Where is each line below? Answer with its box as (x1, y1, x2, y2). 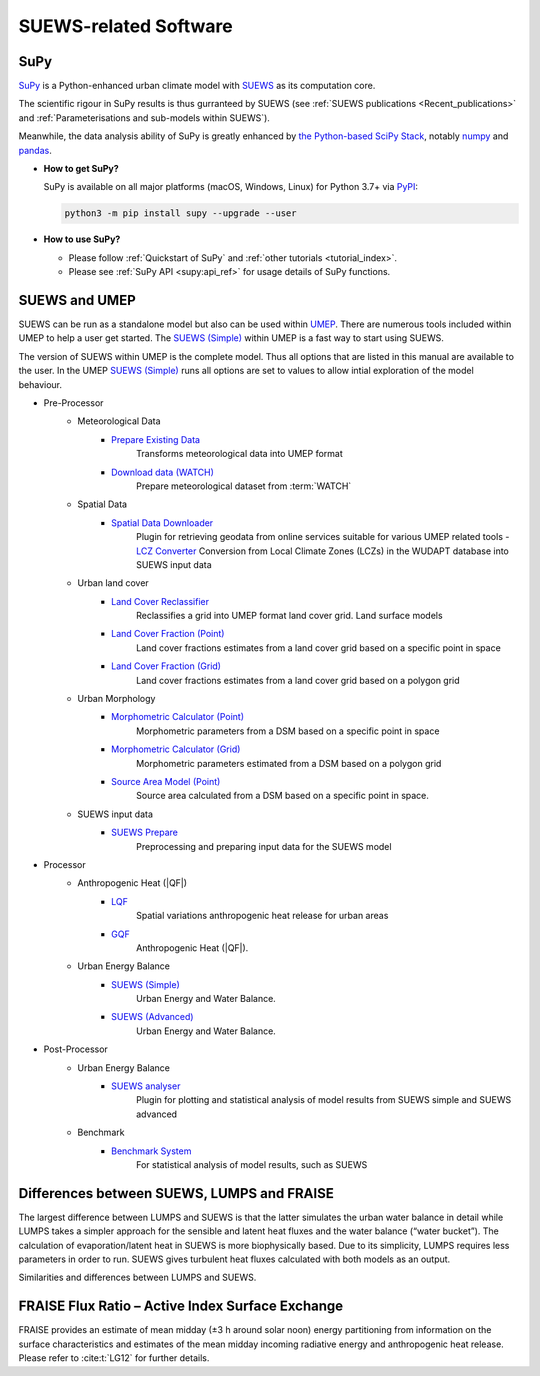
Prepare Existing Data (111, 433, 200, 445)
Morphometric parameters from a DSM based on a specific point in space (136, 725, 440, 737)
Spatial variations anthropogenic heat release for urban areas (136, 910, 389, 922)
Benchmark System (111, 1145, 192, 1157)
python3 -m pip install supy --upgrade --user (64, 208, 297, 219)
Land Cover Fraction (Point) (111, 628, 225, 640)
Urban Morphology (77, 693, 156, 705)
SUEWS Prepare (111, 826, 179, 839)
